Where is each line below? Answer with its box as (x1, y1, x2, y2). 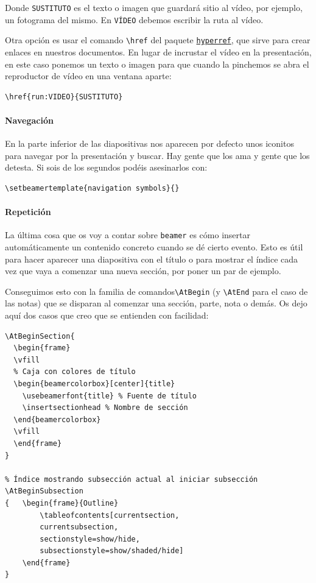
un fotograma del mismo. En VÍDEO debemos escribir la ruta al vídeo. (5, 13, 264, 26)
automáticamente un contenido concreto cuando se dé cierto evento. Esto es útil (5, 240, 303, 253)
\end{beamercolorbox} (13, 415, 101, 424)
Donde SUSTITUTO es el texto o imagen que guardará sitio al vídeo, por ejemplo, (5, 1, 303, 13)
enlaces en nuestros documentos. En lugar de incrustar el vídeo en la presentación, (5, 45, 312, 58)
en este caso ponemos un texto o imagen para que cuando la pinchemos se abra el (5, 57, 309, 70)
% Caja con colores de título (13, 367, 136, 376)
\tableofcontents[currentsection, (40, 511, 180, 520)
